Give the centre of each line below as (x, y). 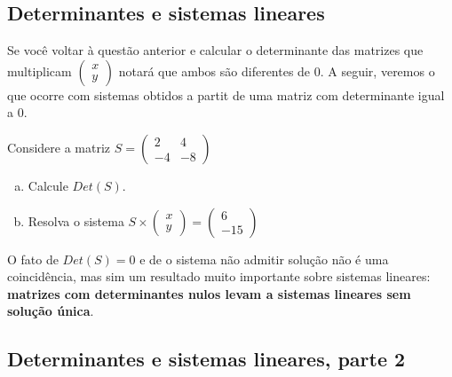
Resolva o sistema (76, 220)
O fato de (33, 259)
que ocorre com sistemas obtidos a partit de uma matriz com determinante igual (226, 94)
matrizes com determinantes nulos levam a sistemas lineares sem (209, 293)
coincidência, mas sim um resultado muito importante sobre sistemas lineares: (219, 276)
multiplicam (40, 71)
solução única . (51, 311)
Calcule (48, 185)
